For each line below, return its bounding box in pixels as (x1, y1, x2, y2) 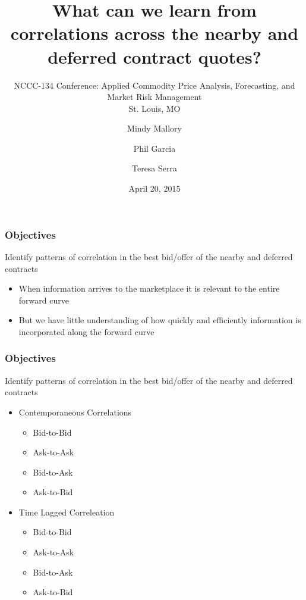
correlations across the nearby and (10, 21, 299, 45)
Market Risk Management (107, 90, 202, 103)
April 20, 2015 (128, 182, 181, 195)
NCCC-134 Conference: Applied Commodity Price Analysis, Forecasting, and (14, 79, 295, 91)
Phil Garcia (133, 142, 176, 154)
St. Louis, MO (128, 102, 181, 114)
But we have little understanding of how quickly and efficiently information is (18, 314, 301, 326)
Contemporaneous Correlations (18, 405, 132, 418)
